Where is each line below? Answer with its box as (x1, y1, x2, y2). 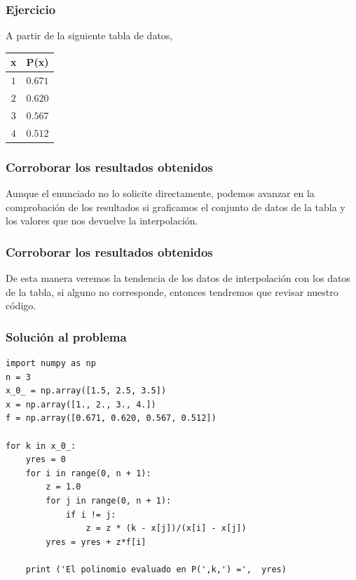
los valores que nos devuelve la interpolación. (6, 213, 198, 228)
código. (6, 298, 36, 313)
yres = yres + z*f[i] (46, 537, 146, 547)
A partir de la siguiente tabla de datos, (6, 28, 173, 43)
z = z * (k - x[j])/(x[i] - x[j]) (85, 523, 247, 534)
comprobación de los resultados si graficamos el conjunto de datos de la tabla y (6, 199, 345, 214)
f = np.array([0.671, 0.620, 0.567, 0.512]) (6, 413, 217, 424)
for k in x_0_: (6, 440, 76, 451)
